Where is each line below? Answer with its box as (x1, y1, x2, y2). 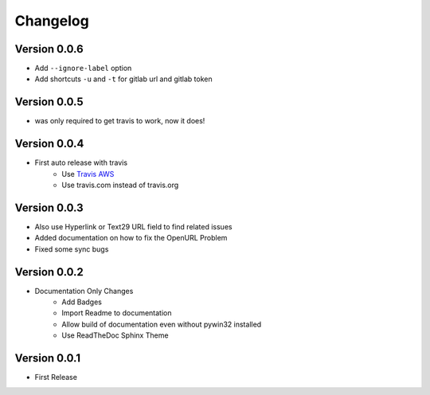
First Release (34, 373, 77, 382)
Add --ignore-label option (34, 64, 132, 73)
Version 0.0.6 (14, 42, 84, 56)
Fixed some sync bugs (34, 244, 109, 254)
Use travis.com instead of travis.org (61, 180, 179, 190)
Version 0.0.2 (14, 265, 84, 279)
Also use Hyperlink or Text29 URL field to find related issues (34, 221, 233, 231)
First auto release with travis (34, 158, 127, 167)
